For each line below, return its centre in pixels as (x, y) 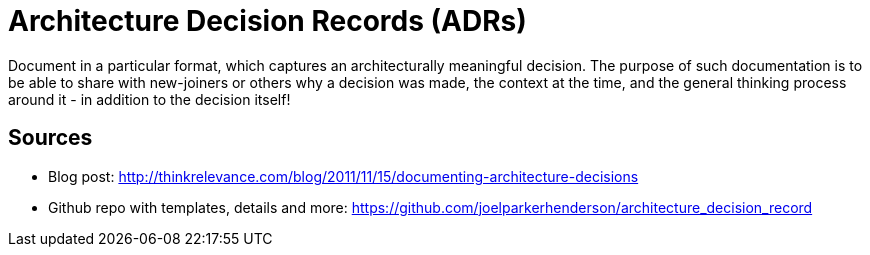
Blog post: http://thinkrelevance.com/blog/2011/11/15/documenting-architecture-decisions (343, 176)
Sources (50, 138)
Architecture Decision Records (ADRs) (267, 21)
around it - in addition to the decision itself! (149, 99)
